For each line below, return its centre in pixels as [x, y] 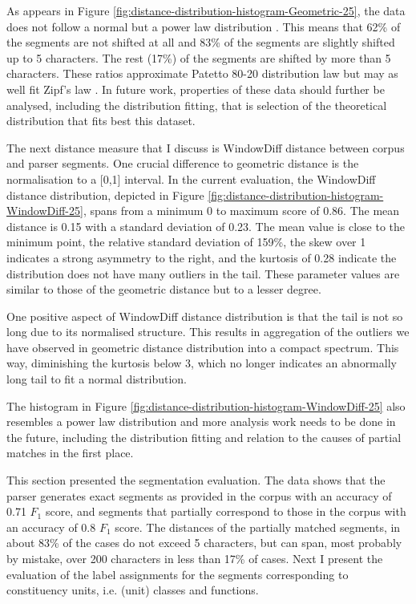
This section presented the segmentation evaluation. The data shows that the [196, 480]
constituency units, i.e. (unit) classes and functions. [133, 590]
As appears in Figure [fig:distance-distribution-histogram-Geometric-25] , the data [206, 10]
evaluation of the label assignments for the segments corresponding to [178, 574]
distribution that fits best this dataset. [101, 121]
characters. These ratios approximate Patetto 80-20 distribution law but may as [202, 73]
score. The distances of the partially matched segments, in [258, 527]
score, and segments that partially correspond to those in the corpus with [226, 511]
